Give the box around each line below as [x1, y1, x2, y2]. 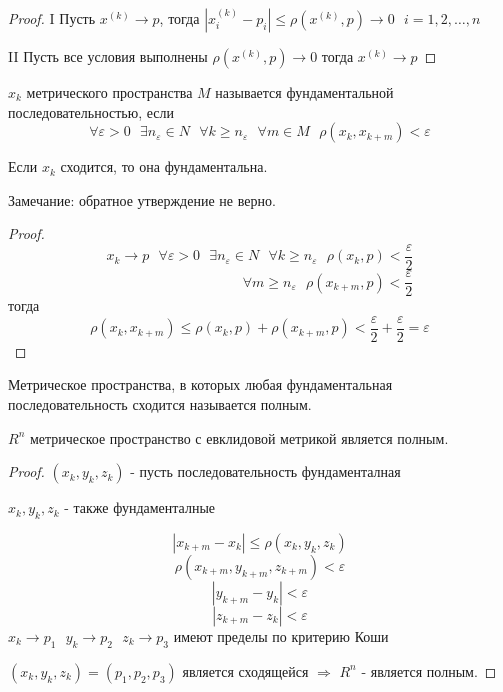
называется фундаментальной [215, 82, 394, 102]
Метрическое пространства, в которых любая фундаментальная [8, 374, 393, 395]
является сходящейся [182, 660, 309, 681]
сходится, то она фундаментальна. [60, 156, 268, 177]
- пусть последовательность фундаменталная [130, 461, 401, 482]
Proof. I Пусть [8, 8, 96, 28]
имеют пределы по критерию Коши [173, 625, 389, 646]
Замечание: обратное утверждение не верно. [8, 189, 276, 210]
